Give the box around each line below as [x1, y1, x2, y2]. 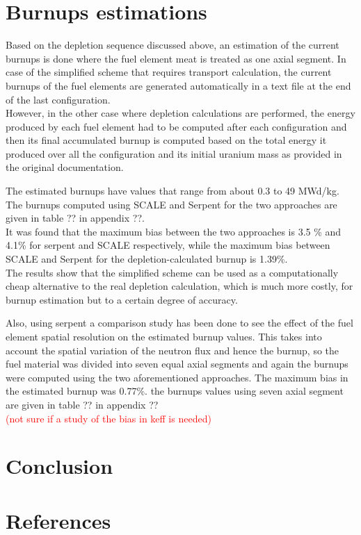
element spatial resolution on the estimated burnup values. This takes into [6, 329, 322, 343]
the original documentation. [6, 160, 124, 174]
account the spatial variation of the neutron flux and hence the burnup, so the [6, 343, 339, 357]
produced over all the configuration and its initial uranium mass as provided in [6, 146, 342, 160]
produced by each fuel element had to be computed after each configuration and [6, 119, 347, 133]
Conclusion [6, 452, 113, 480]
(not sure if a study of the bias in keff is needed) [6, 411, 211, 425]
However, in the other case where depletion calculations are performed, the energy [6, 106, 355, 120]
